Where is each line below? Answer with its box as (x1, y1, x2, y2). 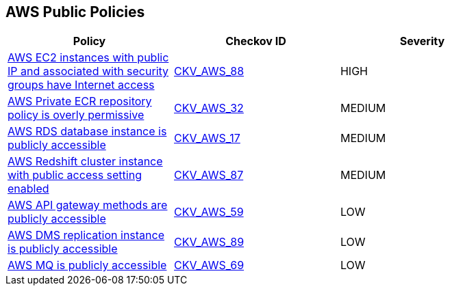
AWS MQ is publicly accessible (8, 258, 167, 273)
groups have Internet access (8, 78, 155, 92)
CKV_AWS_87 (173, 168, 244, 182)
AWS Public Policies (5, 3, 145, 20)
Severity (399, 34, 445, 48)
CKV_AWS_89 (173, 235, 245, 249)
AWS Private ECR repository (8, 94, 152, 109)
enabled (8, 182, 49, 196)
